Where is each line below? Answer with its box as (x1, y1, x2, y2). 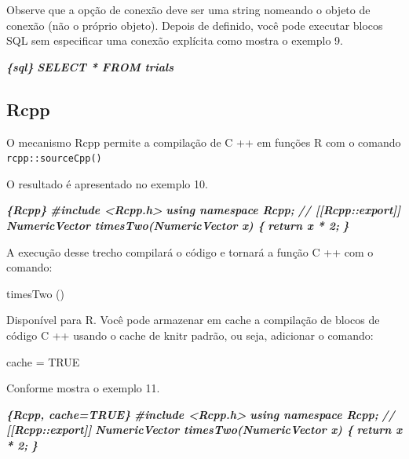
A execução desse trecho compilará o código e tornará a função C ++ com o (6, 243, 374, 260)
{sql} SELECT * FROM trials (6, 58, 174, 75)
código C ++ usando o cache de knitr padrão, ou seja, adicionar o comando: (6, 326, 374, 343)
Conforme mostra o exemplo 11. (6, 380, 160, 396)
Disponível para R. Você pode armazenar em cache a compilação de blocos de (6, 311, 380, 328)
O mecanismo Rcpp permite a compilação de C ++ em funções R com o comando (6, 133, 401, 150)
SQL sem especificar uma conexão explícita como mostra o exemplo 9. (6, 32, 343, 49)
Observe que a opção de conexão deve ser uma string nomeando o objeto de (6, 2, 371, 17)
